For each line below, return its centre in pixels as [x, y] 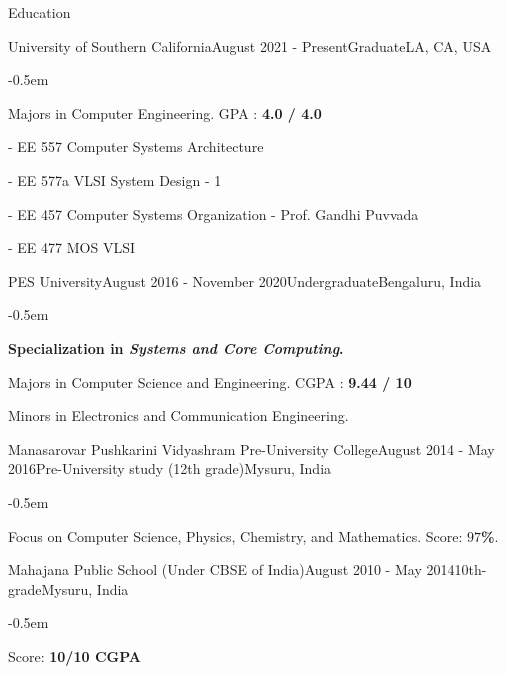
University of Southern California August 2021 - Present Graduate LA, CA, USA [250, 45]
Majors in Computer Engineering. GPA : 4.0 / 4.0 [165, 112]
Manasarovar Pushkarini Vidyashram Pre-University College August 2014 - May [251, 448]
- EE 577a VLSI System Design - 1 [115, 179]
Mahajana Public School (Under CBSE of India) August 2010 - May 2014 [231, 569]
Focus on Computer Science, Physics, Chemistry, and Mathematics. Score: [235, 535]
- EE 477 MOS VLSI [71, 247]
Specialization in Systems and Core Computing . [176, 347]
